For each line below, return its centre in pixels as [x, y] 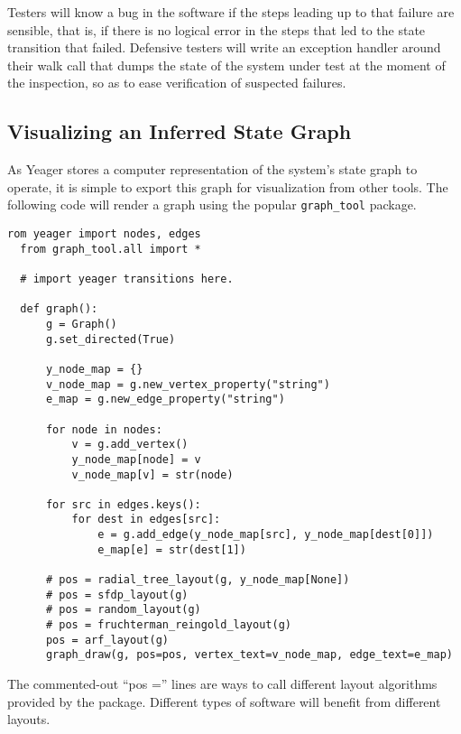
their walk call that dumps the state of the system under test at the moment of [226, 65]
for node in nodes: [104, 429]
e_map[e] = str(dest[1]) [172, 549]
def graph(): [59, 309]
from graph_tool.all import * [111, 249]
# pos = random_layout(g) [123, 610]
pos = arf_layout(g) [107, 640]
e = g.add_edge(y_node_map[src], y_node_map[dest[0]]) [266, 535]
